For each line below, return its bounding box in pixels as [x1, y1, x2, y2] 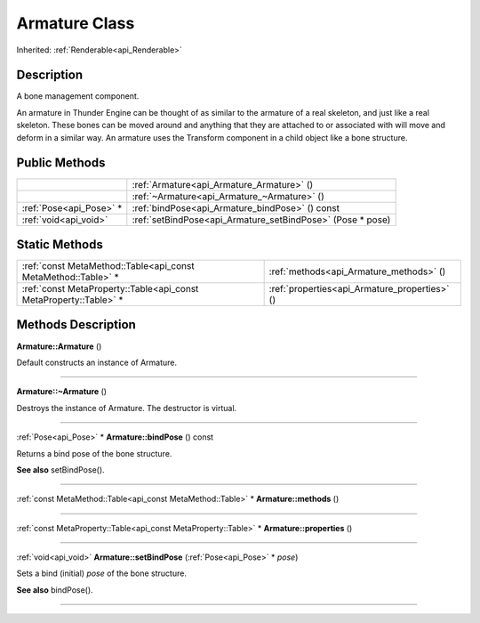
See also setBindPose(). [16, 464, 106, 475]
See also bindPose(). [16, 584, 93, 595]
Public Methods [16, 156, 106, 171]
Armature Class [16, 13, 135, 33]
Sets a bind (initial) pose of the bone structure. [16, 568, 187, 578]
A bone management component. [16, 91, 140, 101]
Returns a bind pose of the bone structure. [16, 448, 172, 458]
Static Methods [16, 237, 104, 252]
